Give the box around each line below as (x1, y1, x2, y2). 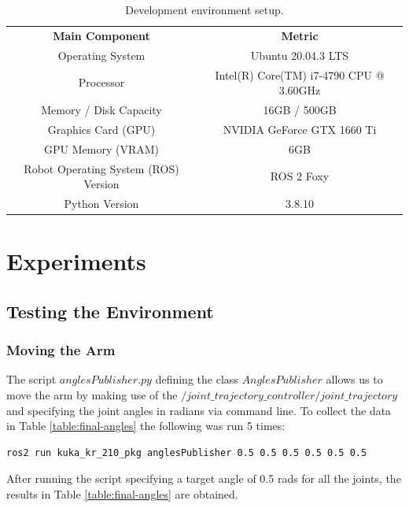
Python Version (64, 195, 139, 211)
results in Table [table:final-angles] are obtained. (6, 485, 238, 502)
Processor (78, 74, 125, 91)
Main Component (53, 27, 150, 43)
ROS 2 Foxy (270, 168, 330, 184)
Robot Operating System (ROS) (24, 160, 179, 176)
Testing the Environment (6, 298, 214, 323)
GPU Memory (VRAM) (44, 140, 159, 157)
